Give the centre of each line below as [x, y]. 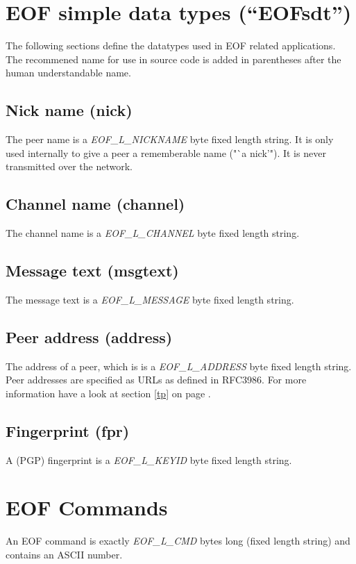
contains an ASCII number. [64, 554]
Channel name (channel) [95, 204]
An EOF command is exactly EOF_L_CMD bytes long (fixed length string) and [178, 541]
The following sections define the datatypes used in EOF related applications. [171, 45]
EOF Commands [87, 507]
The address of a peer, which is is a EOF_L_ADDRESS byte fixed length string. [179, 366]
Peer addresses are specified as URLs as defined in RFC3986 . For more [156, 380]
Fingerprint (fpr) [68, 430]
